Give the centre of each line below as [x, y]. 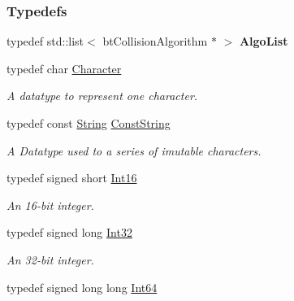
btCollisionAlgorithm [155, 41]
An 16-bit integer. [50, 205]
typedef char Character [64, 68]
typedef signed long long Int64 [82, 287]
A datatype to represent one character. [102, 96]
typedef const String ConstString [89, 123]
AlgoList [264, 41]
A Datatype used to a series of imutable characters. [134, 150]
